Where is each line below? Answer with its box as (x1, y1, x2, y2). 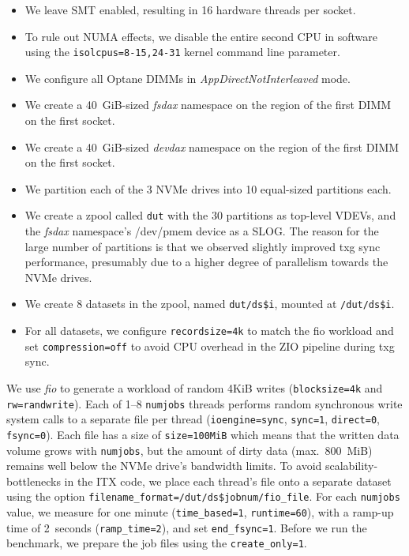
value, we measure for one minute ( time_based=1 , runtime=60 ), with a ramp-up (6, 504, 394, 520)
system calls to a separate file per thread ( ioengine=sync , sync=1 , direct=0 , (6, 411, 380, 427)
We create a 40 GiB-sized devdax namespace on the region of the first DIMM (24, 138, 400, 155)
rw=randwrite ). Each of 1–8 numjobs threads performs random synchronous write (6, 395, 403, 411)
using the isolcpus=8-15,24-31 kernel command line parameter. (24, 43, 340, 60)
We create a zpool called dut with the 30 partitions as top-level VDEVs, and (24, 207, 396, 224)
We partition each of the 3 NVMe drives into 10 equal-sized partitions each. (24, 180, 392, 197)
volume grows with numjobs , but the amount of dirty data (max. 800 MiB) (6, 441, 373, 458)
